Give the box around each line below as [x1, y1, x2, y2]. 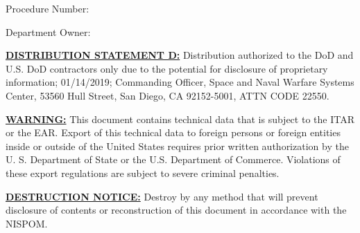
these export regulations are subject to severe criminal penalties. [6, 165, 280, 180]
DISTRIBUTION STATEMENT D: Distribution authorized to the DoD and [6, 48, 354, 62]
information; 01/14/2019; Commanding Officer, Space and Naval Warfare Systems [6, 75, 354, 89]
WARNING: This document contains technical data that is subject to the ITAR [6, 111, 354, 126]
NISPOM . [6, 216, 48, 230]
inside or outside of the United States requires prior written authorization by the [6, 138, 349, 153]
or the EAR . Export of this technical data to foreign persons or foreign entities [6, 125, 341, 140]
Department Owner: [6, 24, 91, 39]
